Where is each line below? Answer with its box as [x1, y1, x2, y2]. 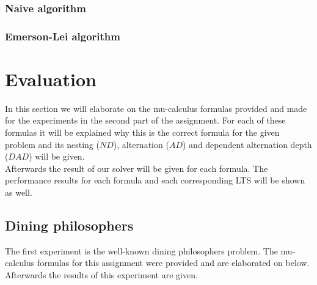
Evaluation [5, 66, 97, 91]
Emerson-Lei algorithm [5, 28, 120, 43]
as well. [5, 185, 32, 198]
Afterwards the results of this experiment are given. [5, 268, 198, 281]
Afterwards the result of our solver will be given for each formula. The [5, 161, 268, 174]
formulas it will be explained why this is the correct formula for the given [5, 126, 280, 138]
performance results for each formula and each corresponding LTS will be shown [5, 174, 305, 187]
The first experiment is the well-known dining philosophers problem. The [5, 244, 278, 257]
